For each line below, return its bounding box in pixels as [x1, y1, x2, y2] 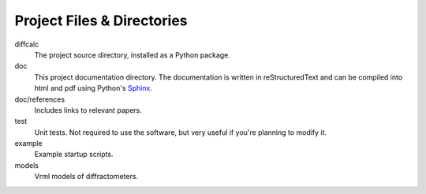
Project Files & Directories [14, 12, 189, 29]
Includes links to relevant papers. [34, 105, 142, 114]
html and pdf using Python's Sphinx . [34, 84, 153, 93]
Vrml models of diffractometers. [34, 172, 138, 181]
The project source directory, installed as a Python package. [34, 50, 230, 59]
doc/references [14, 95, 65, 104]
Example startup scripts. [34, 150, 114, 159]
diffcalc [14, 39, 39, 49]
